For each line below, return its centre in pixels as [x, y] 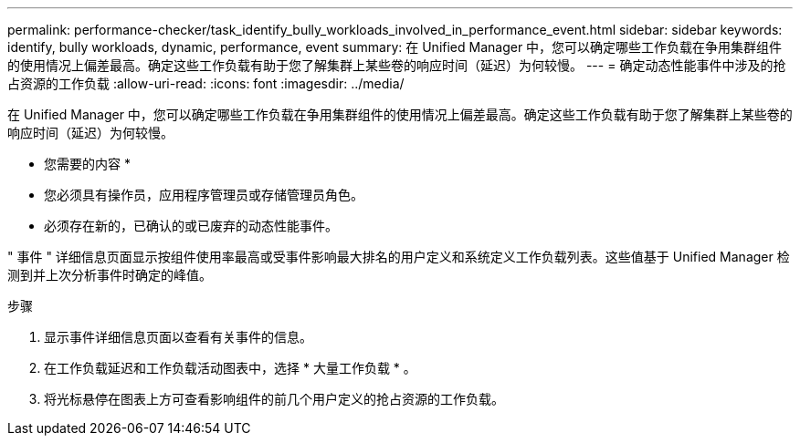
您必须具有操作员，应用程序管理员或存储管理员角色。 [204, 195]
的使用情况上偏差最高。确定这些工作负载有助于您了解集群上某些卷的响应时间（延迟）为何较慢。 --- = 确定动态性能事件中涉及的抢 [397, 65]
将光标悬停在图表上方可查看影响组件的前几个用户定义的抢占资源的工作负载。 [274, 399]
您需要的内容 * [87, 164]
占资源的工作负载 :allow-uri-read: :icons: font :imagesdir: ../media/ [206, 83]
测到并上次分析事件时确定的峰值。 [110, 275]
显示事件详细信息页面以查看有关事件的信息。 [178, 337]
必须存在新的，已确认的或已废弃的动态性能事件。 [191, 226]
